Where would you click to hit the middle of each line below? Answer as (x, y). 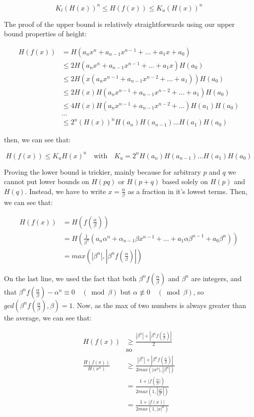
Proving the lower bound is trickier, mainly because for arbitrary (102, 171)
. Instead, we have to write (65, 191)
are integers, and (217, 278)
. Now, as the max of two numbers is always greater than (159, 305)
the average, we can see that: (48, 317)
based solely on (185, 181)
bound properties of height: (45, 34)
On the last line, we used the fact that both (70, 278)
